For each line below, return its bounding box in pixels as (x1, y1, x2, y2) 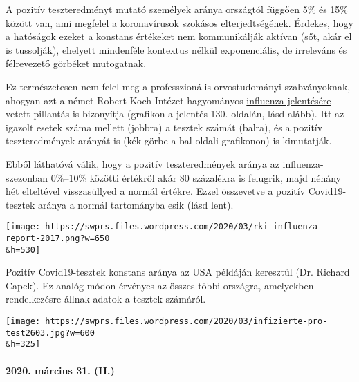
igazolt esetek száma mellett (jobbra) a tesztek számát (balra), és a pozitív (6, 120, 323, 134)
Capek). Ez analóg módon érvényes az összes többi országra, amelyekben (6, 278, 314, 292)
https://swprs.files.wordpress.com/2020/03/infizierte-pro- (45, 316, 328, 327)
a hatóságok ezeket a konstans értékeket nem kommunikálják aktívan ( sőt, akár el (6, 29, 352, 44)
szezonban (6, 170, 48, 184)
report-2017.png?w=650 (6, 233, 110, 243)
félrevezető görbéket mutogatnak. (6, 56, 147, 70)
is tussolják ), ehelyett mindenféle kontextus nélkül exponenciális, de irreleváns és (6, 42, 347, 57)
